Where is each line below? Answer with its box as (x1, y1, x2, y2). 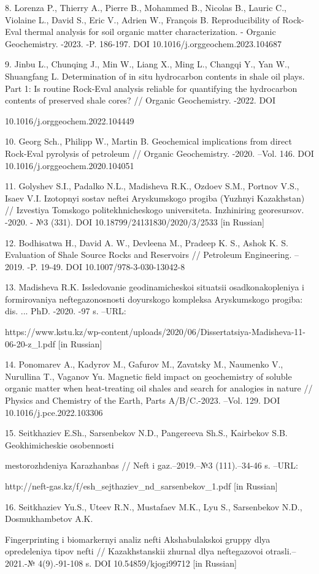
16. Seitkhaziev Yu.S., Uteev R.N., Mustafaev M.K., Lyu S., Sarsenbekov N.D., (5, 500, 302, 513)
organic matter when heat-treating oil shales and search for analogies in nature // (5, 382, 313, 395)
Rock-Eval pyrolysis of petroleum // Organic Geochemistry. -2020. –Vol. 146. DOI (5, 146, 314, 159)
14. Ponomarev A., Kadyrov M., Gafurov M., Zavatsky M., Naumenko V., (5, 358, 283, 371)
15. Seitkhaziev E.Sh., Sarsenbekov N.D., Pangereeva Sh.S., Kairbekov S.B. (5, 426, 288, 439)
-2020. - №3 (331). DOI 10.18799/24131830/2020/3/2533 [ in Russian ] (5, 215, 264, 228)
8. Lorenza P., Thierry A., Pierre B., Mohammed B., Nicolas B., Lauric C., (5, 1, 287, 13)
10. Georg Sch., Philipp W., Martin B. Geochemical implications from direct (5, 135, 292, 148)
